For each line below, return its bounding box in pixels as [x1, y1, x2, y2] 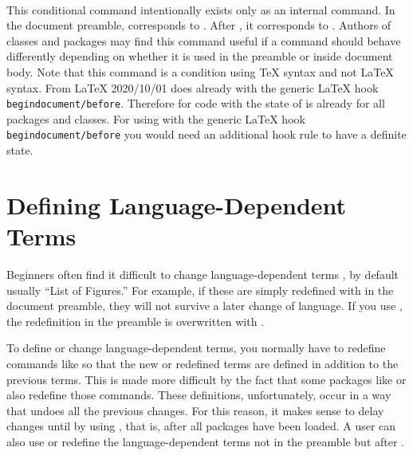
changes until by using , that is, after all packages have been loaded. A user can [6, 418, 396, 434]
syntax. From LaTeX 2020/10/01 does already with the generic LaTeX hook [6, 79, 379, 96]
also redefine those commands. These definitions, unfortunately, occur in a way [6, 386, 391, 403]
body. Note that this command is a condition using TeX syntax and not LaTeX [6, 63, 394, 80]
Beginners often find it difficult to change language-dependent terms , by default [6, 265, 399, 282]
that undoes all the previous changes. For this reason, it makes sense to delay [6, 402, 384, 418]
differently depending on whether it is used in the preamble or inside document [6, 48, 393, 65]
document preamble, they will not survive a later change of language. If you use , [6, 297, 403, 314]
